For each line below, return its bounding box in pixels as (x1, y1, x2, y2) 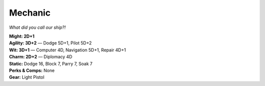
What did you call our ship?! (9, 24, 66, 30)
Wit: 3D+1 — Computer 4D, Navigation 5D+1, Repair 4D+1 (9, 47, 126, 53)
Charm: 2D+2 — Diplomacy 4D (9, 54, 73, 60)
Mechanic (9, 7, 51, 18)
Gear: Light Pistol (9, 74, 45, 80)
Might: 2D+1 (9, 33, 34, 39)
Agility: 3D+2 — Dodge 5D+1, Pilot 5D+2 (9, 40, 92, 46)
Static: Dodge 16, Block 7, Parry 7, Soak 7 (9, 61, 93, 66)
